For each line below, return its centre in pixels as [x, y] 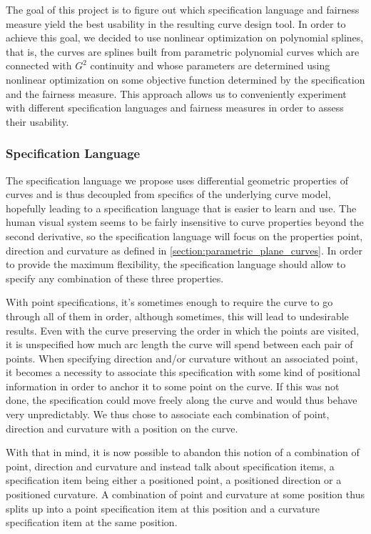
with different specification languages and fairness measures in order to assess [175, 108]
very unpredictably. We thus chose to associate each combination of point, [168, 414]
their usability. [37, 121]
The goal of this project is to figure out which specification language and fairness [183, 9]
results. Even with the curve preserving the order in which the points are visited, [183, 330]
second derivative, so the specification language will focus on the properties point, [184, 236]
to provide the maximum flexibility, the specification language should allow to [176, 264]
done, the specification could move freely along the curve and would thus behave [182, 400]
